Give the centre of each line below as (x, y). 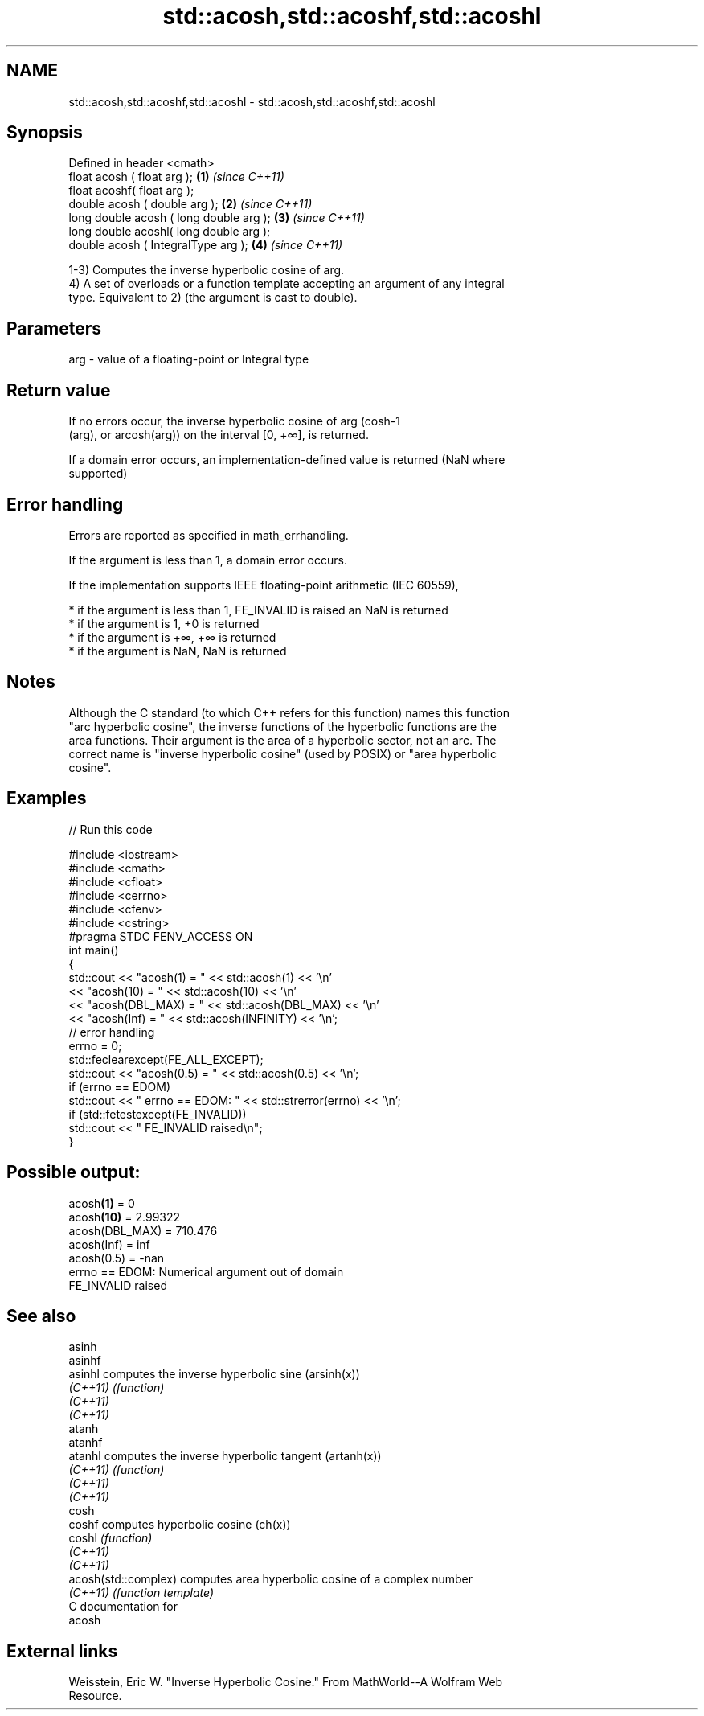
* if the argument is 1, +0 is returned (164, 623)
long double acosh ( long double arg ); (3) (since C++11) (217, 218)
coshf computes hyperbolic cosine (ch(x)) (180, 1525)
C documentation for (123, 1607)
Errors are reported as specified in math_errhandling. (209, 535)
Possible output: (74, 1172)
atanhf (86, 1443)
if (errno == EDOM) (120, 1086)
